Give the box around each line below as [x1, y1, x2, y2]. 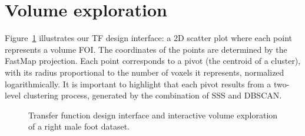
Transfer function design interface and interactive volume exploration [28, 108, 278, 121]
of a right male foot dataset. [28, 120, 130, 132]
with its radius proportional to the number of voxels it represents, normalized [5, 66, 284, 78]
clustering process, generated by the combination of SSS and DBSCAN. [23, 89, 282, 101]
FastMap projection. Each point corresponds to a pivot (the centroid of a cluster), [5, 55, 301, 67]
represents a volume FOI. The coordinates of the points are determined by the [5, 43, 287, 55]
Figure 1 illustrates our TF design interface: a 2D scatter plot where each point [5, 32, 293, 44]
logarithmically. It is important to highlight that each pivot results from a [5, 77, 271, 90]
